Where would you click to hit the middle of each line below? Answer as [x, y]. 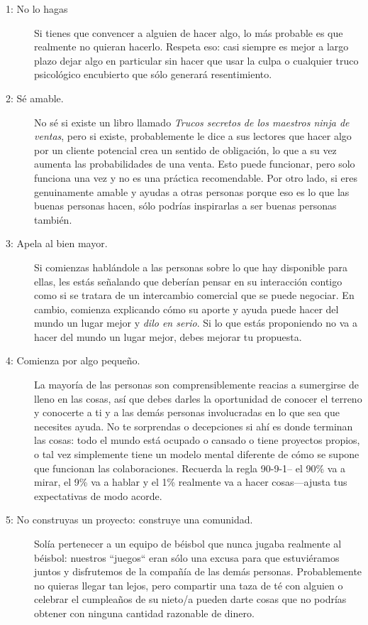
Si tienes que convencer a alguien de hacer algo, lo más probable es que [189, 32]
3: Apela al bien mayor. [57, 243]
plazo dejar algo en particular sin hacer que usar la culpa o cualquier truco [196, 60]
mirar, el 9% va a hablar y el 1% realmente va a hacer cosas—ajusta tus [191, 482]
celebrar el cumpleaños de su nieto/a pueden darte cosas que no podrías [190, 599]
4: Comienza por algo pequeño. [73, 360]
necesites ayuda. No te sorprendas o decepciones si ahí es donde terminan [194, 426]
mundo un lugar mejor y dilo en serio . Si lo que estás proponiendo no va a [196, 323]
